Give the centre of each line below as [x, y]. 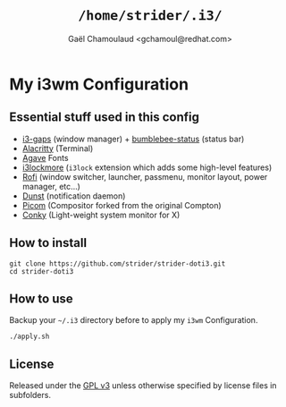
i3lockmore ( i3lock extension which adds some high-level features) [147, 167]
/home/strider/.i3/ [150, 16]
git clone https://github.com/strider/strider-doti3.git [118, 263]
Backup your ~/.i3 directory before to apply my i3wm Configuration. [134, 320]
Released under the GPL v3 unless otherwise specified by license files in [143, 386]
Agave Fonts [45, 157]
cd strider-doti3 [42, 271]
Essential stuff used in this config [104, 118]
